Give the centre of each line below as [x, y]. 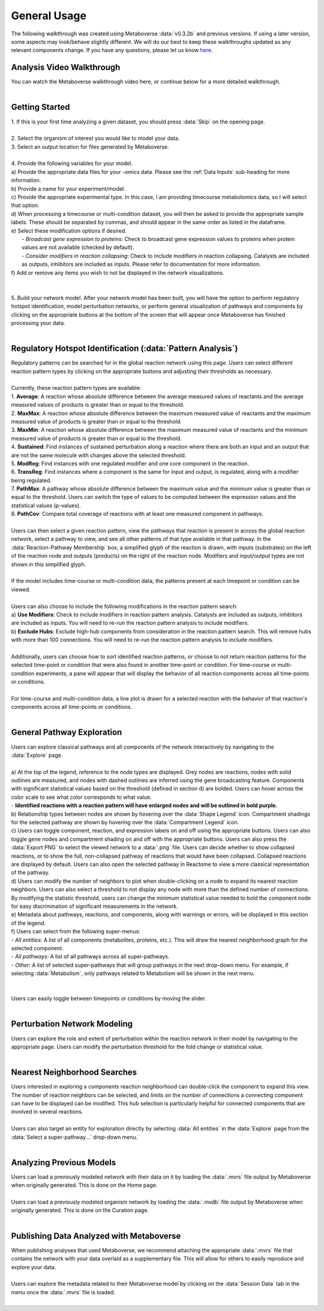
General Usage [49, 16]
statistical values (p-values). [46, 505]
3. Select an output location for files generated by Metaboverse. [90, 146]
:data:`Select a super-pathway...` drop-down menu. [74, 1137]
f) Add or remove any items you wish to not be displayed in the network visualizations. [118, 272]
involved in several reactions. [47, 1112]
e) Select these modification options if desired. [69, 230]
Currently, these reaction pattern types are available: [76, 388]
